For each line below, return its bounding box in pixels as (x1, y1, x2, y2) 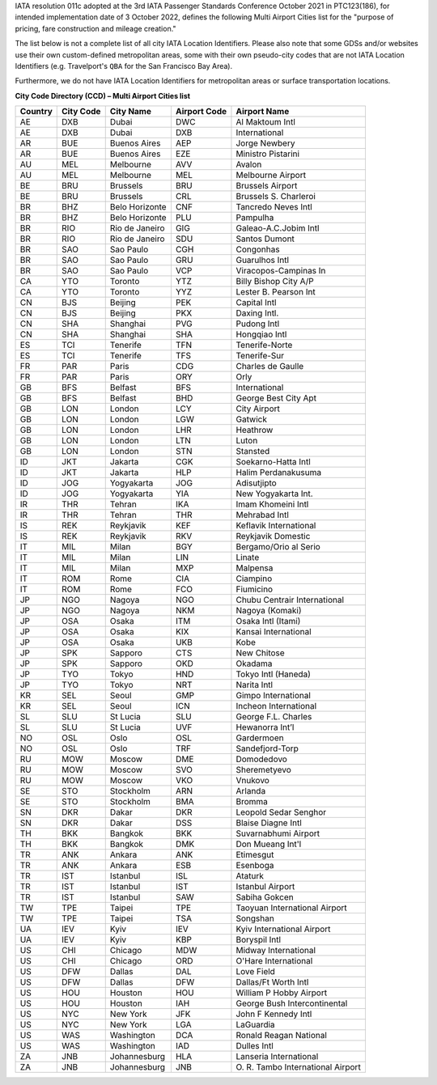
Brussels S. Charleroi (235, 191, 316, 202)
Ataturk (235, 871, 265, 882)
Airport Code (175, 106, 227, 117)
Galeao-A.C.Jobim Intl (235, 223, 320, 234)
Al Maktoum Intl (235, 117, 295, 128)
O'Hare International (235, 956, 313, 967)
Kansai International (235, 626, 312, 638)
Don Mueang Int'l (235, 838, 302, 850)
